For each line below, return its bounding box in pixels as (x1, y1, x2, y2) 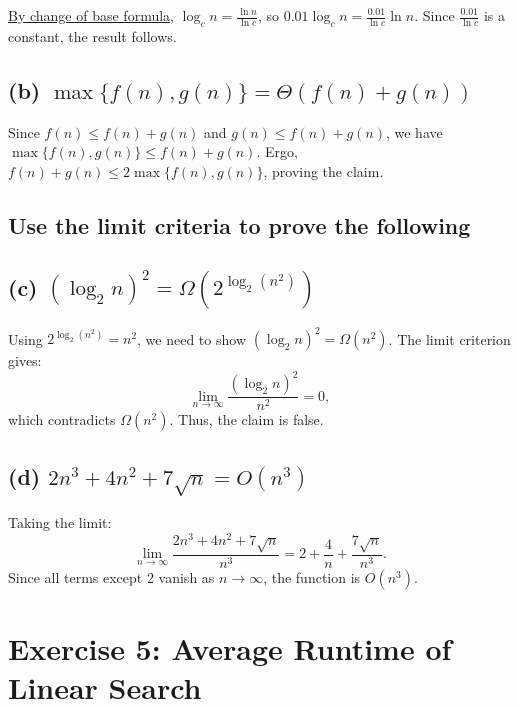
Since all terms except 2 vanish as (8, 566, 215, 587)
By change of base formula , (8, 5, 174, 25)
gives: (8, 350, 42, 371)
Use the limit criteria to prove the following (8, 209, 471, 240)
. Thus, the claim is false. (169, 409, 324, 430)
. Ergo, (256, 141, 298, 162)
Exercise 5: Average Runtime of (8, 627, 452, 668)
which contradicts (8, 409, 116, 430)
